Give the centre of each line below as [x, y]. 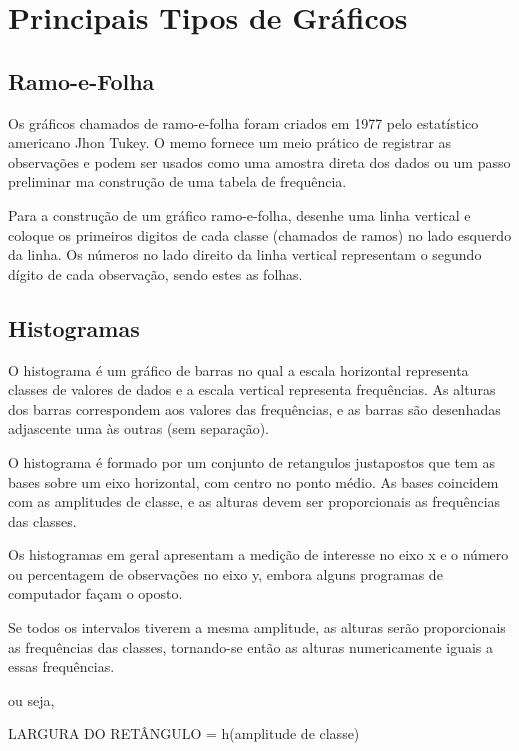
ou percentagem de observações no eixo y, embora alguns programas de [225, 573]
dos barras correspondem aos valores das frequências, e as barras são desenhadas [254, 408]
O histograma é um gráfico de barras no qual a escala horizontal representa [238, 369]
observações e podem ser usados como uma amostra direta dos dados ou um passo [259, 161]
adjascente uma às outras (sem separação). [138, 428]
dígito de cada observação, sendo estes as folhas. [155, 273]
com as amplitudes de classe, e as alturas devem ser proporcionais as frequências [254, 501]
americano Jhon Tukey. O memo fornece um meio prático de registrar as [230, 142]
